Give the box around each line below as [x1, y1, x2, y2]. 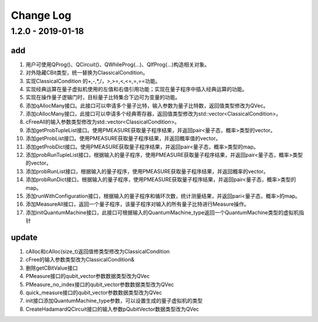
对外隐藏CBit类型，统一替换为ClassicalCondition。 [25, 69, 148, 76]
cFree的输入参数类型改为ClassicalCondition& [25, 256, 135, 263]
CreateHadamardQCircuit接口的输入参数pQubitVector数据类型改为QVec [25, 306, 200, 313]
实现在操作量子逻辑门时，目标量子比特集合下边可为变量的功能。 [25, 94, 181, 101]
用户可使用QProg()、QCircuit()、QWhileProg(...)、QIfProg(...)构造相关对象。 [25, 61, 210, 68]
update [11, 232, 38, 242]
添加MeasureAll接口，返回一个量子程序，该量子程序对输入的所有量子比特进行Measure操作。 [25, 200, 250, 208]
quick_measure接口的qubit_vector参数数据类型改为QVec [25, 289, 162, 296]
